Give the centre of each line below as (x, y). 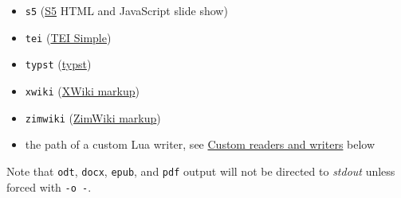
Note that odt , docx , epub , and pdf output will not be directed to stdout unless (201, 171)
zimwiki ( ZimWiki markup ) (93, 117)
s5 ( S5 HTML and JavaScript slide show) (126, 10)
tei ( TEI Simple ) (68, 37)
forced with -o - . (49, 186)
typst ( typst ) (58, 64)
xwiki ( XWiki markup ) (82, 90)
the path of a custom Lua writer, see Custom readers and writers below (200, 144)
